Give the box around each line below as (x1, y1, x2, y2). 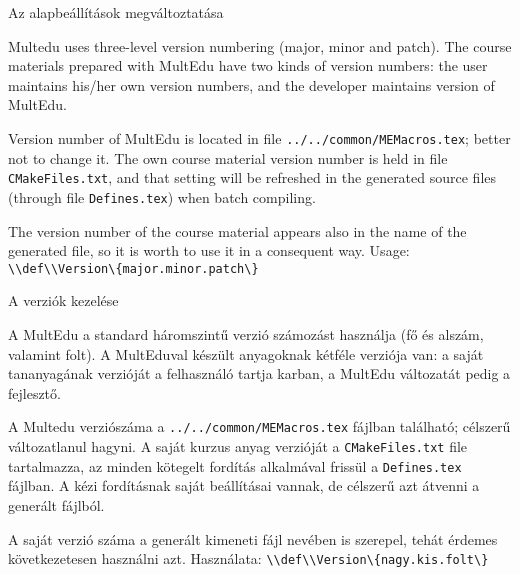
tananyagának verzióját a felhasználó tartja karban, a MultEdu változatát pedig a (8, 363, 511, 384)
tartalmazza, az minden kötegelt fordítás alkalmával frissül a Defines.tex (8, 455, 462, 476)
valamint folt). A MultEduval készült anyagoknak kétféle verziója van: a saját (8, 343, 484, 364)
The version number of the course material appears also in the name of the (8, 220, 467, 241)
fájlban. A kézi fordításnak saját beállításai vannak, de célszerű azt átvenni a (8, 475, 480, 496)
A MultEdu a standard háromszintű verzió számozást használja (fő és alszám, (8, 323, 484, 344)
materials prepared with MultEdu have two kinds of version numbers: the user (8, 55, 488, 76)
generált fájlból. (8, 494, 105, 515)
